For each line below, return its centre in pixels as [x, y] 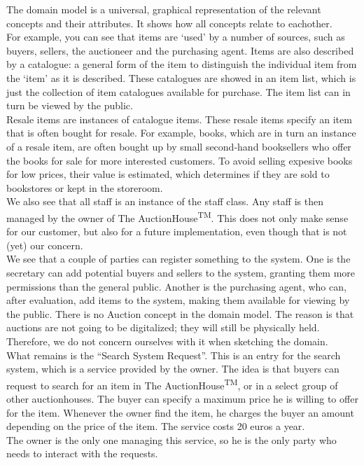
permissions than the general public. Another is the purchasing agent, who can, [176, 286]
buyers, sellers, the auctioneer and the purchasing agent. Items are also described [180, 50]
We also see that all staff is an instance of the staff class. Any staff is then [165, 201]
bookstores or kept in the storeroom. [85, 187]
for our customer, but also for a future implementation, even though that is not [177, 231]
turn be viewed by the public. [70, 105]
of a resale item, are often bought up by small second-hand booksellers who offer [179, 146]
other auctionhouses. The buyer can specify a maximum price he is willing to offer [182, 398]
